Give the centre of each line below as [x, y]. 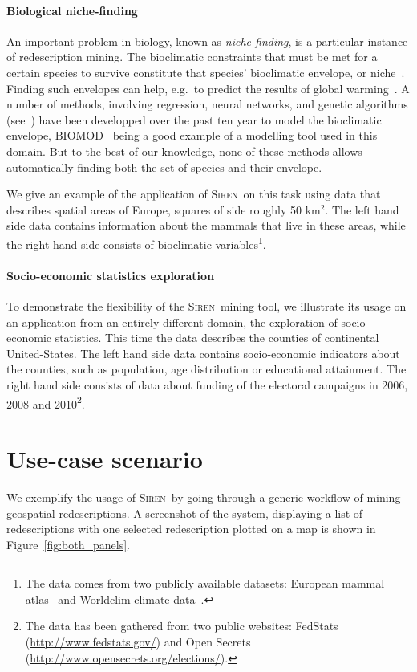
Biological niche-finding [72, 10]
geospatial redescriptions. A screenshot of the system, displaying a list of [185, 513]
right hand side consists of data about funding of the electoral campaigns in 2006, [207, 384]
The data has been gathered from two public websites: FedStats [182, 626]
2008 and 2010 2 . [46, 402]
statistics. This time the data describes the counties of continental [217, 338]
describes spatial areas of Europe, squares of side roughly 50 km [164, 209]
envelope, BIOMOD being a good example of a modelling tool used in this [192, 135]
